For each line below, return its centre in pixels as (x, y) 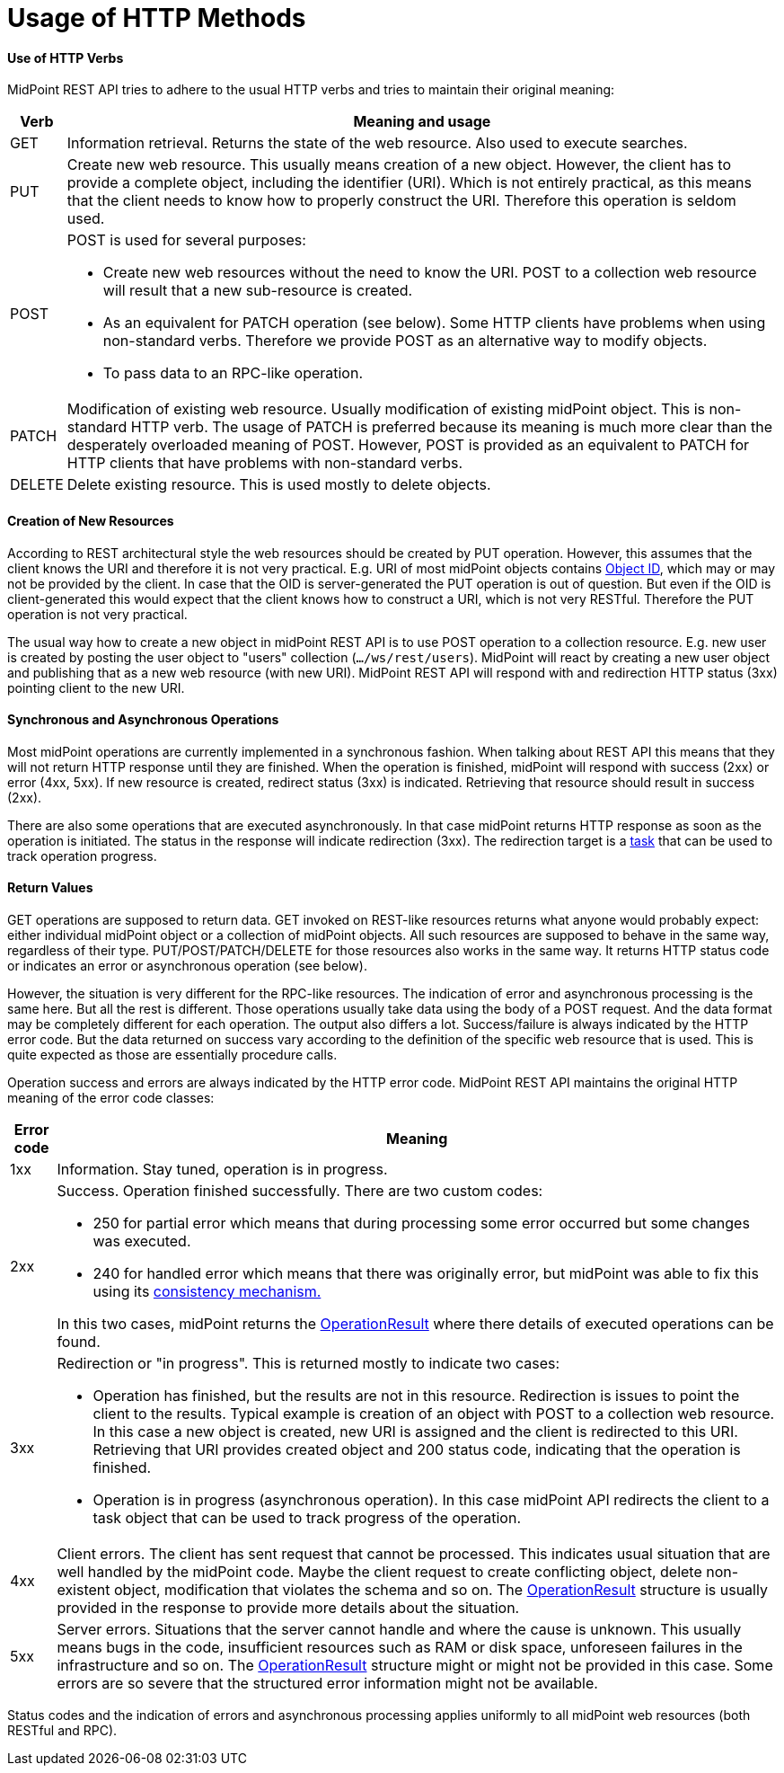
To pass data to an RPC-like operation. (233, 373)
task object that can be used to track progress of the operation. (307, 1518)
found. (79, 1342)
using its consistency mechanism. (207, 1292)
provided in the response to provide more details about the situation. (288, 1608)
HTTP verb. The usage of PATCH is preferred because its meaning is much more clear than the (452, 427)
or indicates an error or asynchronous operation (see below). (187, 966)
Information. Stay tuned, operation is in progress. (222, 1170)
